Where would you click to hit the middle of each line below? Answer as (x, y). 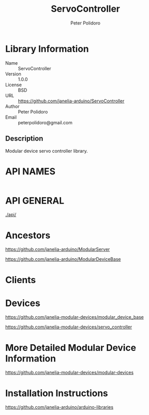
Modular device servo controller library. (47, 151)
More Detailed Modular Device (71, 348)
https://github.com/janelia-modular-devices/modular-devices (69, 373)
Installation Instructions (57, 393)
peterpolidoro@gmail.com (45, 122)
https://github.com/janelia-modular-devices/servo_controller (69, 327)
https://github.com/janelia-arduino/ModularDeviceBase (63, 259)
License (13, 85)
